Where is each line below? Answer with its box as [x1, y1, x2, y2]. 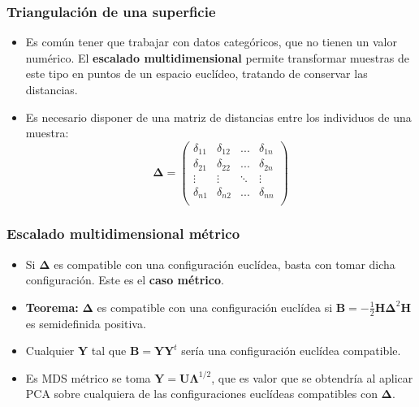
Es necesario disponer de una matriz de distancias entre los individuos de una [25, 108, 412, 125]
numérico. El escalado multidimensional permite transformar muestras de [25, 49, 409, 66]
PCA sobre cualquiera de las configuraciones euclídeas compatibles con [25, 385, 378, 402]
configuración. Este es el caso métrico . [25, 271, 224, 288]
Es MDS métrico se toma [25, 369, 151, 386]
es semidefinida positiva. [25, 314, 146, 331]
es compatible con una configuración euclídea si [97, 298, 333, 315]
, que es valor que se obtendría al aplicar [211, 369, 413, 386]
